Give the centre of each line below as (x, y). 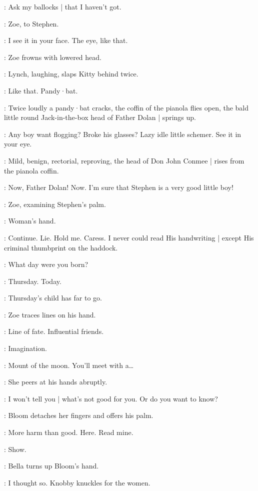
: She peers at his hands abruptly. (56, 382)
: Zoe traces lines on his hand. (50, 314)
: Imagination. (25, 348)
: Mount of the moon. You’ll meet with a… (69, 365)
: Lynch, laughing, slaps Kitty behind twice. (71, 74)
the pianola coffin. (31, 170)
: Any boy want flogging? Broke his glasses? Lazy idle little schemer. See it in (123, 134)
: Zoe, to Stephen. (31, 23)
